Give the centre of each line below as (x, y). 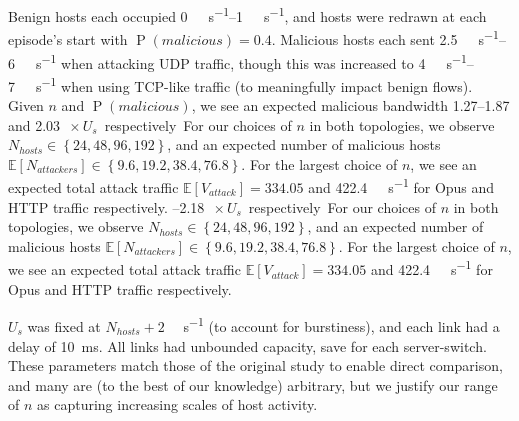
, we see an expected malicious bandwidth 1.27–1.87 (350, 105)
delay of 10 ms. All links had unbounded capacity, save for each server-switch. (247, 345)
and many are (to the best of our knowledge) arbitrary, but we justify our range (253, 384)
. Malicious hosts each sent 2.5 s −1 (385, 37)
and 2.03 (34, 124)
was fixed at (64, 325)
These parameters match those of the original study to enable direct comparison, (255, 365)
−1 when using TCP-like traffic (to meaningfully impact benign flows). (257, 84)
